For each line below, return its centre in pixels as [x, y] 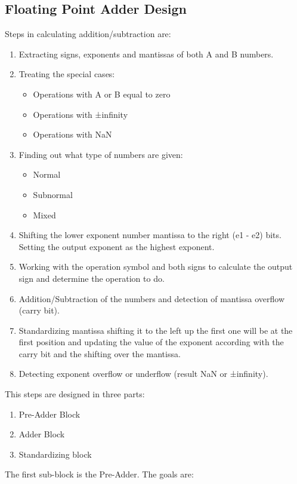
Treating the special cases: [67, 74]
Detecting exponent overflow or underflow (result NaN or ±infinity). [143, 374]
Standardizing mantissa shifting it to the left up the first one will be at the [156, 330]
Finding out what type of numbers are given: [101, 154]
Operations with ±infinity [81, 114]
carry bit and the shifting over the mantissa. [100, 353]
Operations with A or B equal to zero [102, 94]
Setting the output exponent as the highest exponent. [117, 246]
